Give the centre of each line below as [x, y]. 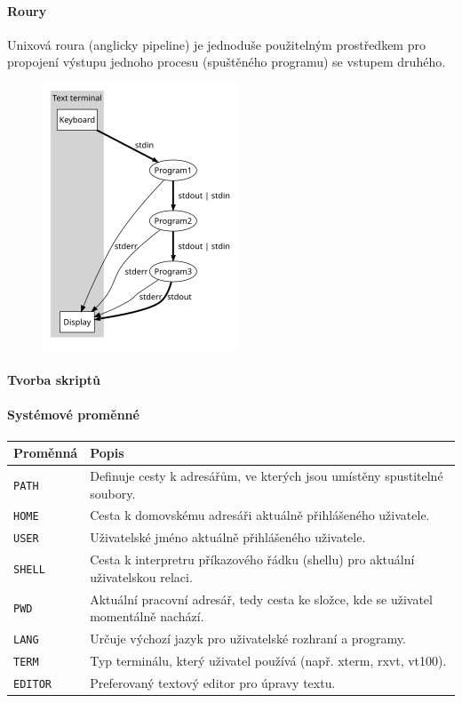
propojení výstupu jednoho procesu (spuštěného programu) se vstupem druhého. [227, 62]
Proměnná [46, 453]
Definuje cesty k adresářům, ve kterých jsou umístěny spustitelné [267, 475]
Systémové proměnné [73, 415]
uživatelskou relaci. [141, 576]
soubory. [113, 493]
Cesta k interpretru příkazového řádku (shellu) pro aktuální [252, 559]
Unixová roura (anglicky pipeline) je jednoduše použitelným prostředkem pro [216, 44]
